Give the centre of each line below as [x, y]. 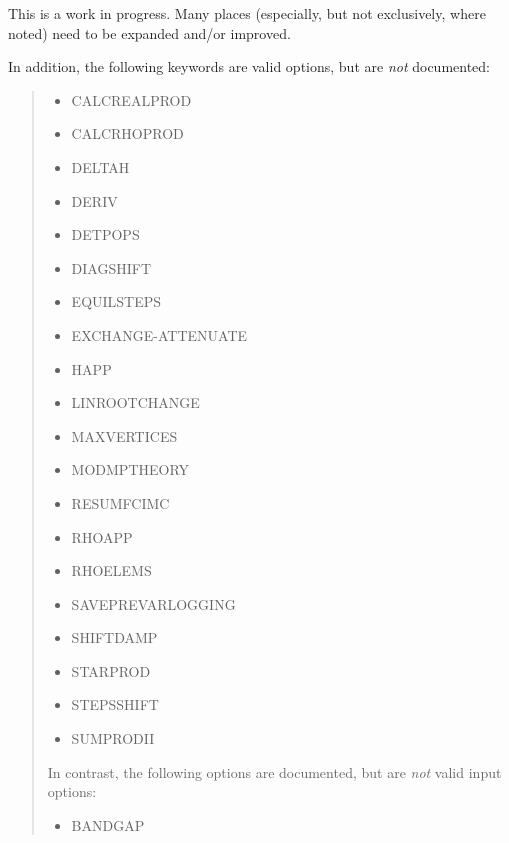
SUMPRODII [113, 738]
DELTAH [100, 166]
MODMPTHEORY [130, 469]
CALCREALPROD [131, 99]
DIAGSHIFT [111, 267]
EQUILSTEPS [116, 301]
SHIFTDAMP [114, 637]
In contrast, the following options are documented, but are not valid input [274, 771]
